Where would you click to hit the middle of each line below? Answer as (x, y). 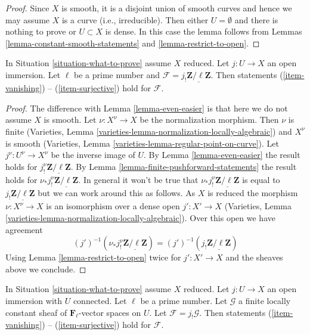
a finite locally (265, 300)
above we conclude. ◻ (46, 269)
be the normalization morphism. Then (209, 120)
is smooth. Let (70, 120)
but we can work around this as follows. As (117, 193)
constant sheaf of (36, 312)
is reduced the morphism (253, 193)
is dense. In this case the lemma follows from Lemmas (204, 31)
